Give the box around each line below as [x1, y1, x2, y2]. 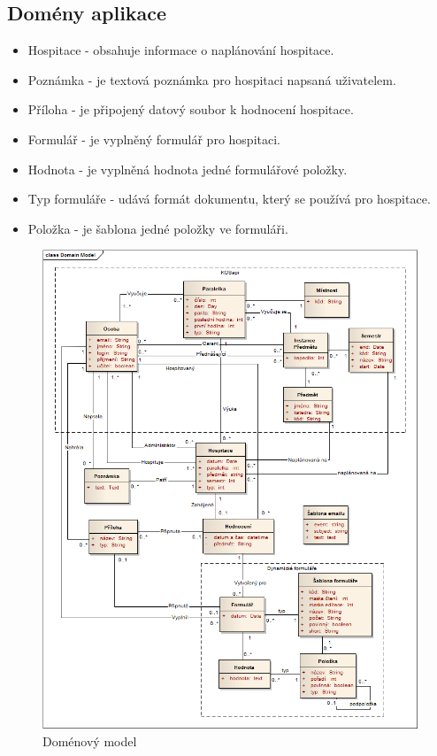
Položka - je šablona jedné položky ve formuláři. [27, 219, 288, 237]
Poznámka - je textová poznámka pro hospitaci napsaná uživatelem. [27, 70, 396, 89]
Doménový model [42, 731, 137, 750]
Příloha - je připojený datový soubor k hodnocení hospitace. [27, 100, 354, 119]
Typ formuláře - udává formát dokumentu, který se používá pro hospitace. [27, 189, 431, 208]
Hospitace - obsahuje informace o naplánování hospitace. [27, 41, 334, 59]
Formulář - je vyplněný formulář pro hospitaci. [27, 129, 280, 148]
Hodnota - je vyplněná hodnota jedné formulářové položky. [27, 159, 348, 178]
